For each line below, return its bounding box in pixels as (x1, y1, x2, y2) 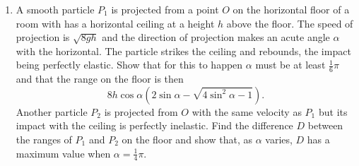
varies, (265, 131, 293, 146)
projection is (16, 30, 70, 45)
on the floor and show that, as (122, 131, 253, 146)
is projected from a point (111, 2, 219, 16)
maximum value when (16, 146, 111, 160)
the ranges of (16, 131, 72, 146)
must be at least (255, 57, 326, 72)
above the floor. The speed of (226, 16, 353, 30)
